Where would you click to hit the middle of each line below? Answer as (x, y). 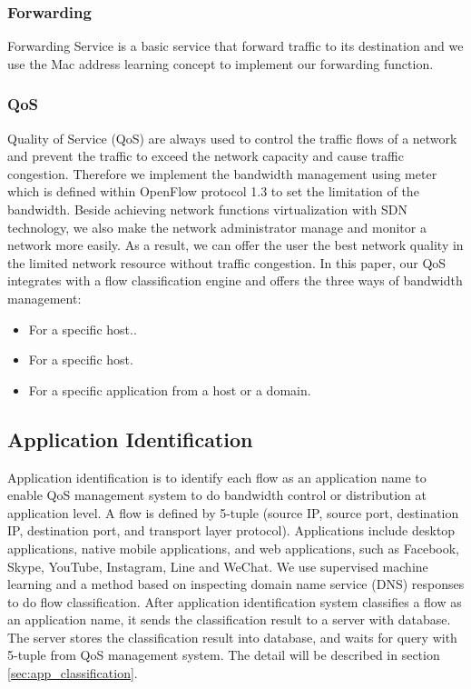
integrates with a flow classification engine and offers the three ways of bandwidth (235, 280)
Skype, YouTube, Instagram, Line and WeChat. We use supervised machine (218, 566)
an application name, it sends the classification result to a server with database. (229, 619)
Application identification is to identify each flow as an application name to (217, 477)
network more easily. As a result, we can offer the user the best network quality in (235, 245)
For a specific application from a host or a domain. (170, 389)
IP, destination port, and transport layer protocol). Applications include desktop (231, 530)
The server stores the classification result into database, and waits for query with (232, 637)
